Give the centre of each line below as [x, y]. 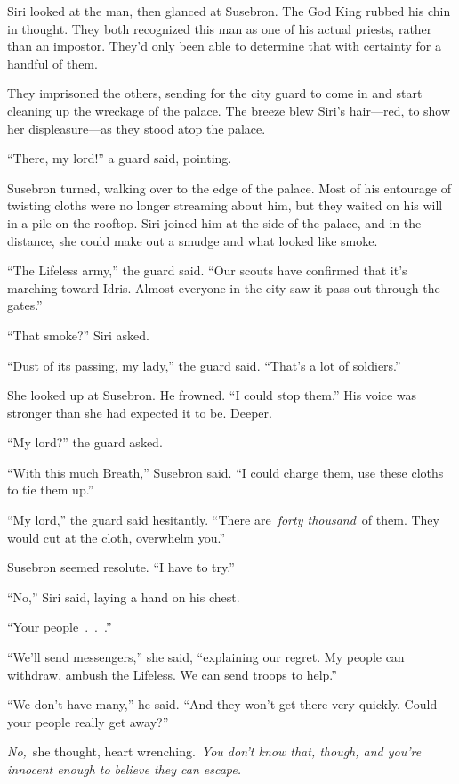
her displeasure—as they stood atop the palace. [137, 128]
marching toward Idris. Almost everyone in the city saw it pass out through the [224, 287]
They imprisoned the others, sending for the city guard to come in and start [215, 93]
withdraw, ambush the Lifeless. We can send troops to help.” [172, 674]
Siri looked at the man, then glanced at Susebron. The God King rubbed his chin [229, 11]
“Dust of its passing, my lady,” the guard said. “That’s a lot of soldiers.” [204, 365]
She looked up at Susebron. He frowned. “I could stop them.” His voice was [212, 395]
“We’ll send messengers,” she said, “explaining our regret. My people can [206, 657]
